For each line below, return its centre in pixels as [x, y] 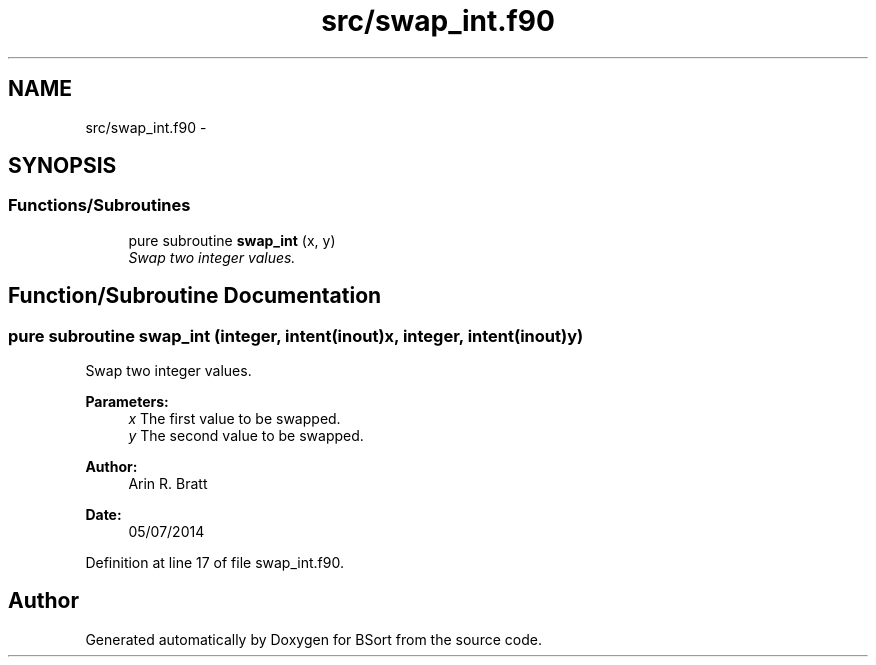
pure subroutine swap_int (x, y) [232, 240]
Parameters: [127, 402]
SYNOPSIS [62, 166]
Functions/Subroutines [99, 205]
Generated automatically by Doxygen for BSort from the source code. [313, 639]
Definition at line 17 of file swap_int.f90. [214, 563]
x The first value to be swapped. [234, 419]
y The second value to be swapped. [246, 436]
